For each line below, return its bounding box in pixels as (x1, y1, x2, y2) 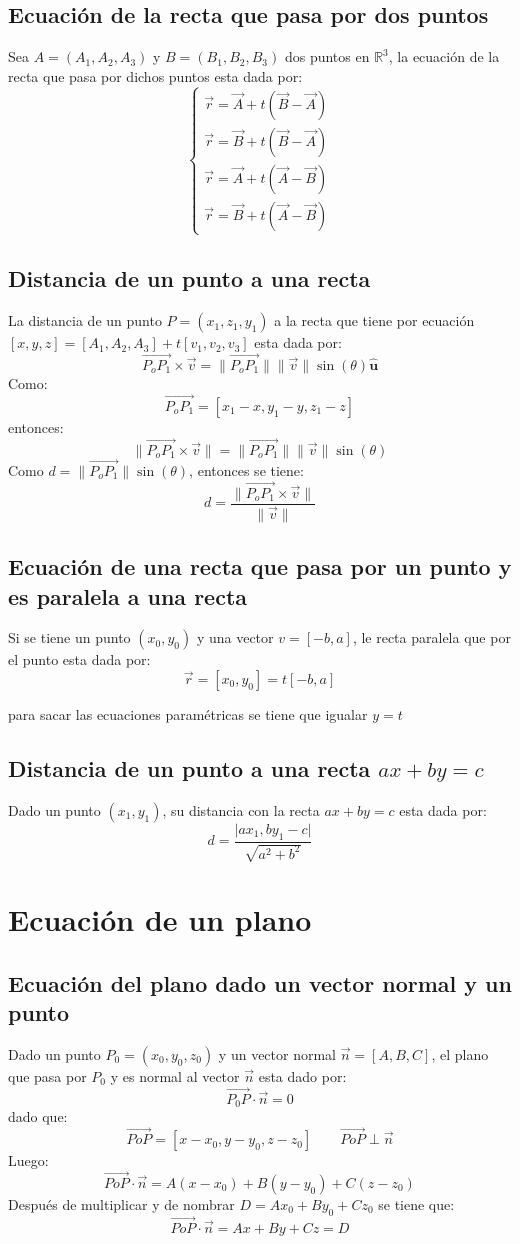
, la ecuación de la (388, 46, 500, 67)
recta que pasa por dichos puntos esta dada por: (8, 65, 303, 86)
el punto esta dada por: (8, 649, 151, 670)
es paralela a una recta (8, 580, 248, 611)
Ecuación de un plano (8, 899, 312, 940)
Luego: (8, 1150, 49, 1171)
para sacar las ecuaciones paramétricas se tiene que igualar (8, 703, 368, 724)
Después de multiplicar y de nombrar (8, 1193, 235, 1214)
